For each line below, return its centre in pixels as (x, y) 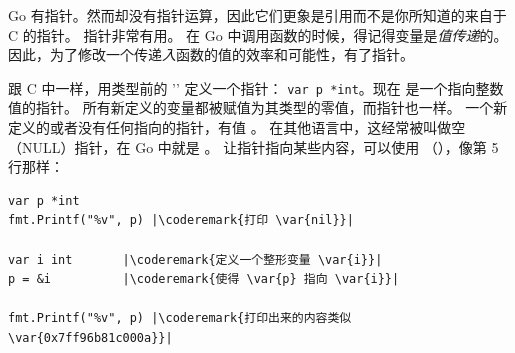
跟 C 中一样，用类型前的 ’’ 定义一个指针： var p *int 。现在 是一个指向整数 (256, 87)
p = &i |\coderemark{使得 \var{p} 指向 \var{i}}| (204, 279)
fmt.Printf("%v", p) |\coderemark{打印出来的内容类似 (180, 318)
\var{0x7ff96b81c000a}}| (90, 337)
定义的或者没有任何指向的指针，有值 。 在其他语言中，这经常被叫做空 (237, 127)
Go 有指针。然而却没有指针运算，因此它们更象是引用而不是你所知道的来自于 (257, 15)
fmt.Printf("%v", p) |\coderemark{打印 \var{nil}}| (181, 220)
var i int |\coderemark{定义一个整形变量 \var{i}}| (195, 259)
